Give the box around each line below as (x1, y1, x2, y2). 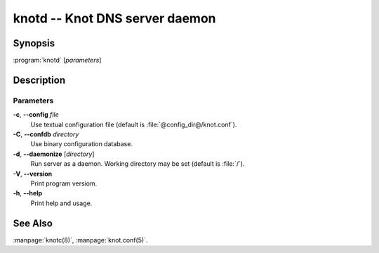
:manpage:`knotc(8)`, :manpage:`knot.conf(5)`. (13, 235, 148, 244)
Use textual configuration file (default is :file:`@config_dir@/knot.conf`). (30, 120, 237, 129)
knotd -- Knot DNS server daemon (13, 11, 217, 26)
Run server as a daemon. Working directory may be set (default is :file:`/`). (30, 160, 245, 168)
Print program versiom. (30, 179, 98, 188)
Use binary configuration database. (30, 140, 133, 148)
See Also (13, 217, 53, 229)
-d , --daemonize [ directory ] (13, 150, 95, 158)
